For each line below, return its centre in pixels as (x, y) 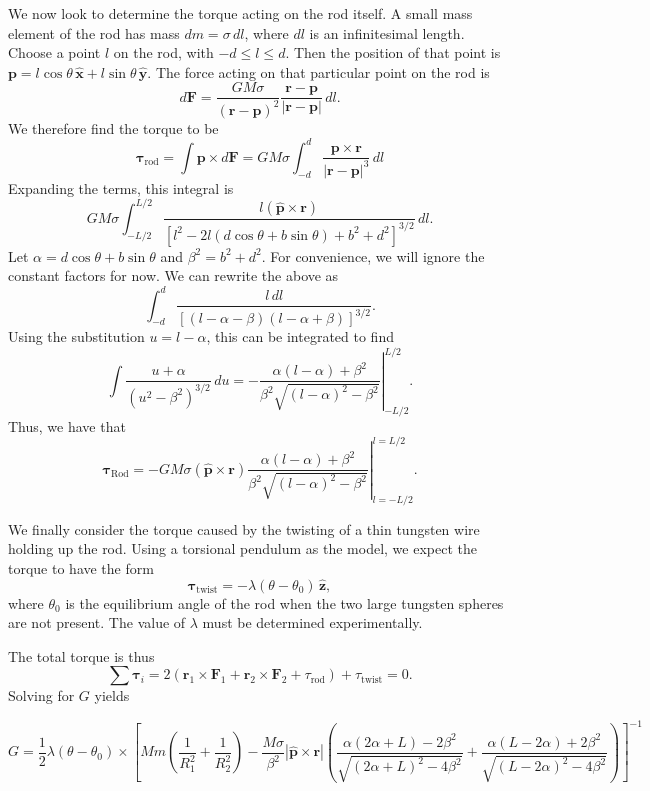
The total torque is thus (81, 655)
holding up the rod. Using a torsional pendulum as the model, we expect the (242, 548)
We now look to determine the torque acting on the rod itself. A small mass (240, 13)
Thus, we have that (67, 425)
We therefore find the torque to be (113, 127)
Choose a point (54, 52)
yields (112, 695)
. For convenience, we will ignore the (373, 255)
